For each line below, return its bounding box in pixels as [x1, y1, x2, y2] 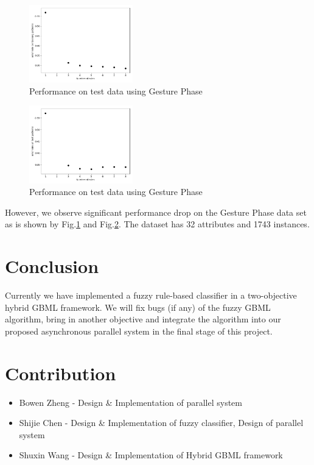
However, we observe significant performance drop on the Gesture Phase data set [5, 205, 307, 218]
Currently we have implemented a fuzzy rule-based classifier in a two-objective [5, 289, 297, 302]
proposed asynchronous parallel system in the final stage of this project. [5, 324, 273, 337]
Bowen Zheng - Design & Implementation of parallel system [19, 396, 242, 408]
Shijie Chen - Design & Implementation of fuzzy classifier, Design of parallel [19, 416, 304, 429]
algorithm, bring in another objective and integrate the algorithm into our [5, 313, 281, 325]
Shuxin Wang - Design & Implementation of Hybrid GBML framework [19, 449, 283, 461]
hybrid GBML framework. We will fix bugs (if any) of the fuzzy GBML [5, 300, 271, 313]
